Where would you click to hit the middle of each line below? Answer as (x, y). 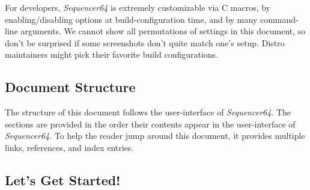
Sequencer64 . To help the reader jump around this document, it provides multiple (155, 136)
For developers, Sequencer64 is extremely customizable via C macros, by (138, 7)
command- (279, 19)
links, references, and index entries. (69, 147)
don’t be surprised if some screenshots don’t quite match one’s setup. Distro (145, 42)
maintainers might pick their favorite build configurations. (112, 54)
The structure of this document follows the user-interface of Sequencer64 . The (148, 112)
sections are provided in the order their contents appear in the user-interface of (150, 124)
